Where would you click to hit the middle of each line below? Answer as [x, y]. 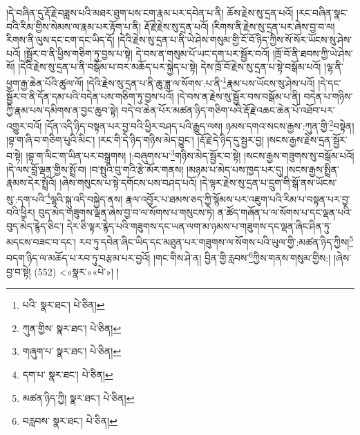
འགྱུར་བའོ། [24, 126]
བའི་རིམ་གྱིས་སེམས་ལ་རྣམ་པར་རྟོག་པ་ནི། [74, 26]
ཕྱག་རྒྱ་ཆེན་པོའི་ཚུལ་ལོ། [45, 83]
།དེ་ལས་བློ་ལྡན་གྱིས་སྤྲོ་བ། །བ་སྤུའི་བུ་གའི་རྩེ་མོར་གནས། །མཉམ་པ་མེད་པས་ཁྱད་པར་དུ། [145, 169]
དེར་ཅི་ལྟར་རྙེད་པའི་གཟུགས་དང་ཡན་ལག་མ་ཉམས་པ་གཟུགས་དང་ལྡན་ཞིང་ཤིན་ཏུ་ [199, 225]
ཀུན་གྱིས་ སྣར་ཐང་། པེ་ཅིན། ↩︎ [72, 328]
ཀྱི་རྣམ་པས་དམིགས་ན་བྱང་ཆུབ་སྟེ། [62, 109]
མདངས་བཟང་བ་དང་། [41, 241]
